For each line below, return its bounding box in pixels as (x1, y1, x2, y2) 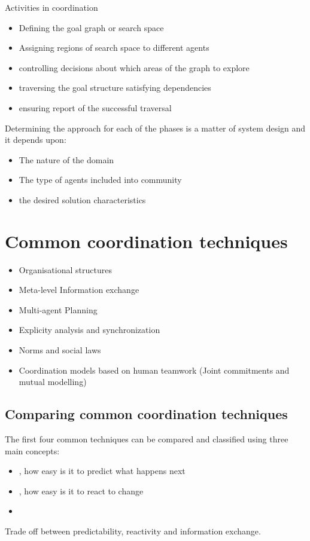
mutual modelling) (19, 375, 87, 388)
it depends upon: (5, 133, 66, 146)
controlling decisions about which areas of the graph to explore (19, 61, 250, 74)
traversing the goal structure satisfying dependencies (19, 81, 211, 94)
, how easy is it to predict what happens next (19, 464, 186, 477)
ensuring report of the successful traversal (19, 101, 172, 114)
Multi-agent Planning (19, 303, 98, 316)
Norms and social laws (19, 344, 101, 356)
